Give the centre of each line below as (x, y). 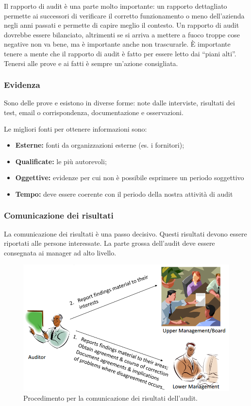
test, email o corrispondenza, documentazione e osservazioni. (94, 112)
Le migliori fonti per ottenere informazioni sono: (75, 128)
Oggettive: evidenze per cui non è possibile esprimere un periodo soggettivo (130, 178)
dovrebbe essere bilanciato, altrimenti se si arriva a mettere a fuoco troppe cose (122, 34)
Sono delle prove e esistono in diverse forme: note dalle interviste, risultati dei (119, 103)
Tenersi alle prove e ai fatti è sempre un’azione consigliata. (91, 63)
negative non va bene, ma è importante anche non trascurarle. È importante (117, 44)
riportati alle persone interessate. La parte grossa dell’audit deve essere (109, 243)
